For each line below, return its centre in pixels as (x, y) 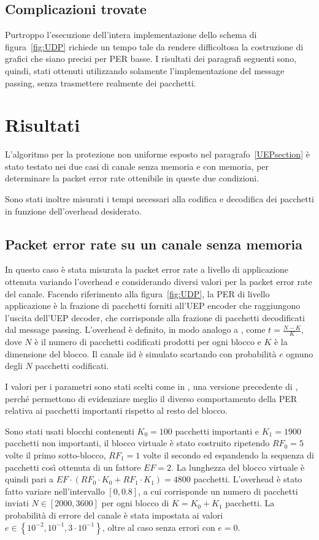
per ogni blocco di (135, 503)
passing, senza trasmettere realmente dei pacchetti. (101, 82)
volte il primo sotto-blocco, (56, 455)
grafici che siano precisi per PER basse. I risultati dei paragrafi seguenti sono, (151, 59)
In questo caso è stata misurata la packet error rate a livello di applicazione (147, 269)
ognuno (300, 353)
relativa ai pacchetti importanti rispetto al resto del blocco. (116, 410)
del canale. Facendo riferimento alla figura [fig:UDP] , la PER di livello (137, 293)
